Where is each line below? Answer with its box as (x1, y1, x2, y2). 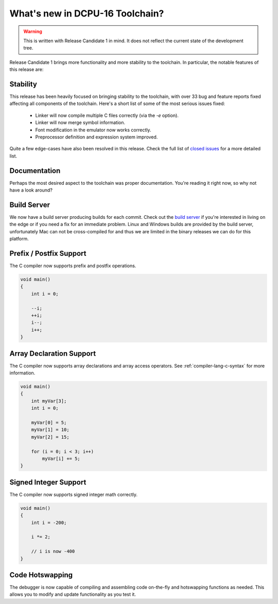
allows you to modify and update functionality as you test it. (9, 591, 136, 597)
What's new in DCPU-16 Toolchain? (9, 8, 164, 19)
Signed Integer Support (9, 478, 86, 487)
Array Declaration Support (9, 349, 96, 358)
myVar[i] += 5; (42, 456, 81, 461)
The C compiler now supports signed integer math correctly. (9, 491, 138, 497)
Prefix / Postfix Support (9, 249, 86, 257)
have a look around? (9, 187, 53, 193)
